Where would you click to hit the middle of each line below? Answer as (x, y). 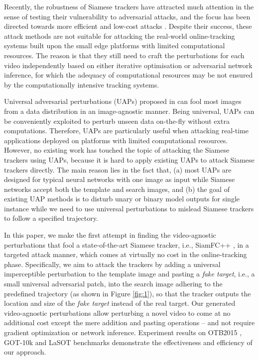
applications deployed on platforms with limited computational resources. (116, 140)
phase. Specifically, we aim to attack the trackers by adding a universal (112, 264)
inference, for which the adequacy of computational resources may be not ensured (129, 75)
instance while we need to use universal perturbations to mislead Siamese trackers (129, 208)
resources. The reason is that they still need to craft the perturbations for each (124, 55)
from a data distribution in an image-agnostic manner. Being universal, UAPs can (129, 111)
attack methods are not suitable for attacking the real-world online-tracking (120, 36)
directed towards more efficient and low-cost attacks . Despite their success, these (128, 26)
